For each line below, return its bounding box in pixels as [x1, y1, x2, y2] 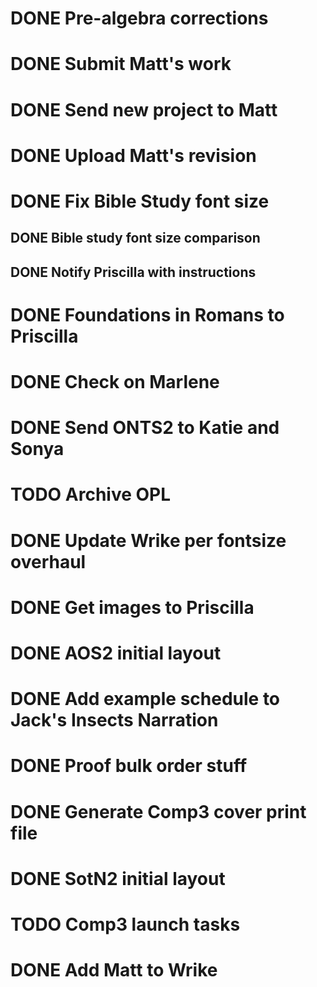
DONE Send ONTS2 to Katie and [10, 417, 280, 439]
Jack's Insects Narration [10, 709, 219, 732]
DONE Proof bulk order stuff [10, 755, 248, 777]
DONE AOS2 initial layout [10, 642, 222, 665]
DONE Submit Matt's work [10, 53, 232, 76]
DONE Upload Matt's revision [10, 144, 257, 167]
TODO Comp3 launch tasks [10, 913, 241, 936]
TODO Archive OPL [10, 483, 172, 506]
